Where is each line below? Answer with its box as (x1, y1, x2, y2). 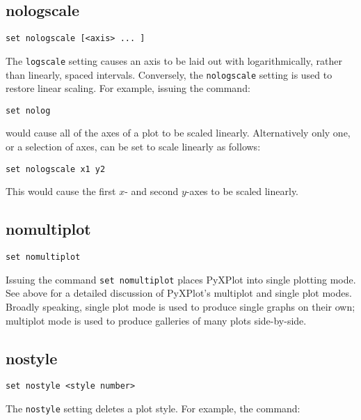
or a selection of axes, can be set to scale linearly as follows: (6, 139, 261, 154)
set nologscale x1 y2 (6, 164, 106, 174)
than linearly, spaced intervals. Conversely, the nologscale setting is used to (6, 67, 332, 81)
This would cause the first (6, 184, 116, 199)
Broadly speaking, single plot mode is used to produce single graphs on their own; (6, 299, 355, 313)
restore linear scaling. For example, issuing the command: (6, 81, 250, 95)
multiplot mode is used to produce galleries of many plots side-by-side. (6, 313, 307, 327)
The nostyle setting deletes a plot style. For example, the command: (6, 401, 300, 416)
